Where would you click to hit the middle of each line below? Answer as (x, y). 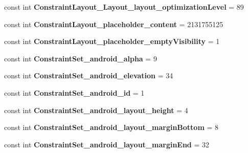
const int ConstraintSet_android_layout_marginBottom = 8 (111, 127)
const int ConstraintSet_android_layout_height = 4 (96, 110)
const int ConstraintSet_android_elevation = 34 (89, 75)
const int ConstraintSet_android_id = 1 (74, 92)
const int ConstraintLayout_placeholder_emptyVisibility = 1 (112, 41)
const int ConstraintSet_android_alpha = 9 (81, 58)
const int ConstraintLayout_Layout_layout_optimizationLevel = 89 (124, 7)
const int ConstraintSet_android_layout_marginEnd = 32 (107, 144)
